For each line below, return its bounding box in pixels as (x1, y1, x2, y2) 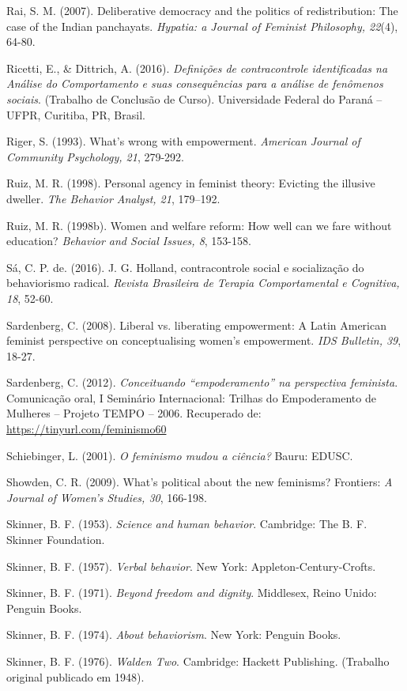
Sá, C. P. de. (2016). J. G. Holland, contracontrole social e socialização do (6, 259, 364, 275)
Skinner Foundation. (6, 531, 105, 548)
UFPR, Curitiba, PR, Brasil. (6, 106, 145, 123)
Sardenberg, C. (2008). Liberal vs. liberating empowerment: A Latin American (6, 316, 386, 333)
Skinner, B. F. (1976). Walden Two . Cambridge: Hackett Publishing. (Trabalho (6, 653, 390, 669)
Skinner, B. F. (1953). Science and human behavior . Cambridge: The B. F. (6, 515, 367, 532)
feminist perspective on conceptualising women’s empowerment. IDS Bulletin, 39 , (6, 332, 401, 349)
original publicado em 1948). (6, 668, 145, 685)
